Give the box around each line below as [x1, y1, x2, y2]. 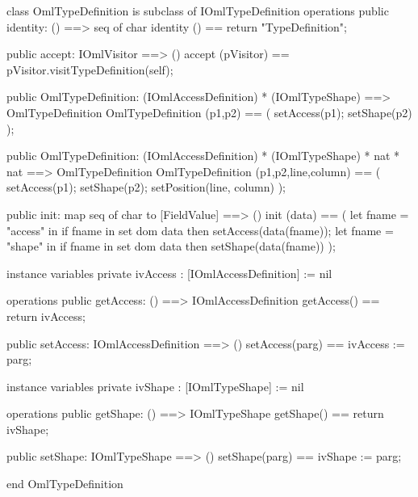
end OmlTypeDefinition [6, 475, 123, 492]
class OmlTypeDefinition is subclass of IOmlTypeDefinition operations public [6, 2, 389, 19]
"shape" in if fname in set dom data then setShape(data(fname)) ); [6, 238, 336, 255]
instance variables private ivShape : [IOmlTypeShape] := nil [6, 377, 304, 394]
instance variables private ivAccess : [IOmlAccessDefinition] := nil [6, 264, 332, 281]
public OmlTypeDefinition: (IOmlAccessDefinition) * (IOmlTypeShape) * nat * [6, 147, 400, 164]
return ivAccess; [6, 307, 86, 324]
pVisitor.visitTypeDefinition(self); [6, 61, 173, 78]
